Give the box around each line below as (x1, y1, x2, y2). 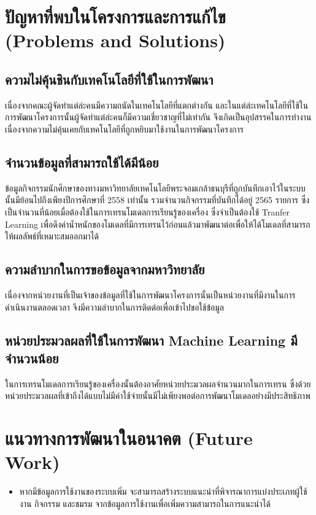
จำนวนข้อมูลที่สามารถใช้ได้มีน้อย (5, 152, 159, 171)
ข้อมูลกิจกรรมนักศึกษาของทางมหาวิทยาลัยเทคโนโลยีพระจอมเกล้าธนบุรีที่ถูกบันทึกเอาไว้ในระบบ (5, 181, 306, 194)
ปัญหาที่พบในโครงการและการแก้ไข (5, 4, 226, 29)
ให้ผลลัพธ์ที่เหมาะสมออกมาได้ (5, 230, 99, 242)
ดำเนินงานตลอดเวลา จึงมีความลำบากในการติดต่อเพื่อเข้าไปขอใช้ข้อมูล (5, 300, 225, 313)
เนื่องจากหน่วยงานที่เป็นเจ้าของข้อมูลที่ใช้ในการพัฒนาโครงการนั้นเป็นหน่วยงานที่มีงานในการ (5, 288, 296, 301)
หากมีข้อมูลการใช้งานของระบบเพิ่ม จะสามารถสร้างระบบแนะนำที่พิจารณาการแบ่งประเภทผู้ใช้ (19, 485, 307, 498)
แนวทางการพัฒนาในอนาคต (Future (5, 425, 253, 451)
